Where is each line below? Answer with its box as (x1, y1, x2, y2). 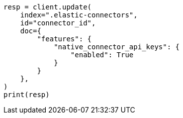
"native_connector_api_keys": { (54, 43, 180, 51)
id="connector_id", (20, 19, 96, 27)
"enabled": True (70, 51, 134, 59)
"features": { (37, 35, 92, 43)
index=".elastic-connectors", (20, 11, 138, 19)
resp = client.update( (3, 3, 92, 11)
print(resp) (3, 91, 50, 99)
